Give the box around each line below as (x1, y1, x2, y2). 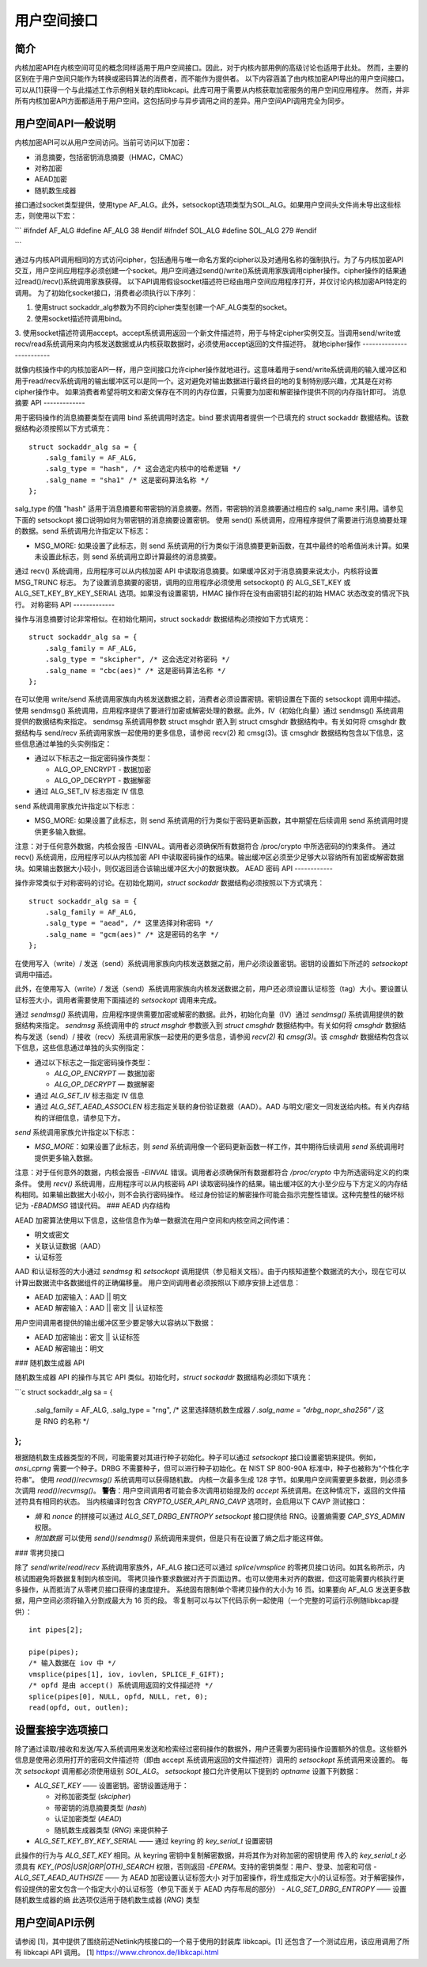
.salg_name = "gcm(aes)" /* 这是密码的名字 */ (44, 930, 219, 938)
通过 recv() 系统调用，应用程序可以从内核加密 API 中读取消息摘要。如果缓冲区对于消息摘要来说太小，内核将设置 (14, 566, 379, 576)
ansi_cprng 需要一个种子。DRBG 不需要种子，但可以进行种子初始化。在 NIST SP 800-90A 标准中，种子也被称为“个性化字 (14, 1463, 410, 1473)
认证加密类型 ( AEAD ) (54, 1814, 122, 1824)
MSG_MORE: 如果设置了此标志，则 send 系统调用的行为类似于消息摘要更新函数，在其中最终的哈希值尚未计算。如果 (34, 541, 410, 550)
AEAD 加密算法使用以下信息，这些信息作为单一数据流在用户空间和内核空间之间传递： (14, 1216, 292, 1225)
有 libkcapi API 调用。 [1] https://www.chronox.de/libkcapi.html (14, 1948, 219, 1957)
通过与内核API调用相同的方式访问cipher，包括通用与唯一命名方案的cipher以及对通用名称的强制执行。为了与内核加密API (14, 254, 404, 264)
